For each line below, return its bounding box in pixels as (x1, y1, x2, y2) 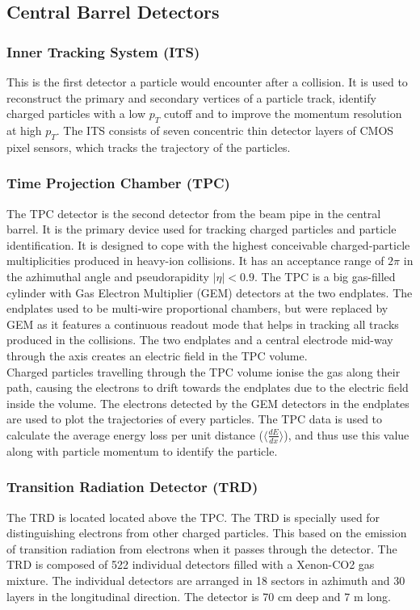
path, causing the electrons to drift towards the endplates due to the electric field (6, 379, 409, 396)
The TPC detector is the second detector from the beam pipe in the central (6, 204, 381, 221)
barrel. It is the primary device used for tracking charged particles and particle (6, 221, 397, 238)
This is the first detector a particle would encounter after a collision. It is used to (6, 74, 408, 90)
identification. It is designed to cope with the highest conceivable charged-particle (6, 236, 410, 253)
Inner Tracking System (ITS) (6, 41, 200, 61)
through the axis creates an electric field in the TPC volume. (6, 347, 308, 364)
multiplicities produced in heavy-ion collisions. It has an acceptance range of (6, 252, 384, 269)
